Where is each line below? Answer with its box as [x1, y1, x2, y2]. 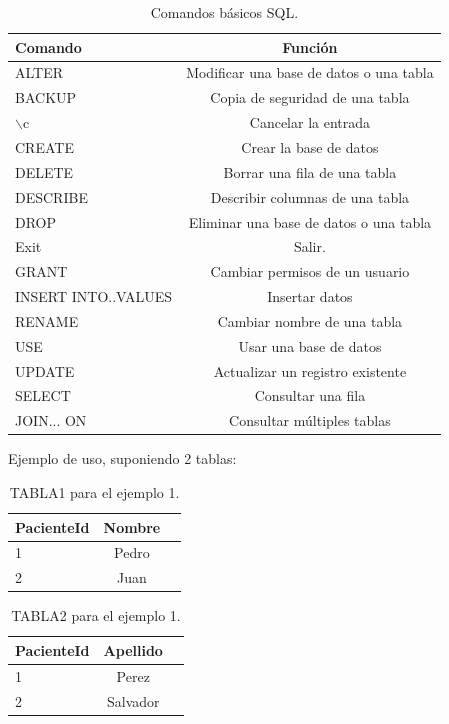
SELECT [15, 385, 71, 406]
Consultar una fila [254, 385, 366, 406]
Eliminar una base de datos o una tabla [188, 211, 432, 232]
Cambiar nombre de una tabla [217, 310, 403, 331]
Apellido [103, 639, 163, 660]
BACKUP [15, 87, 77, 108]
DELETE [15, 161, 74, 182]
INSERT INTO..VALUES [15, 286, 173, 307]
